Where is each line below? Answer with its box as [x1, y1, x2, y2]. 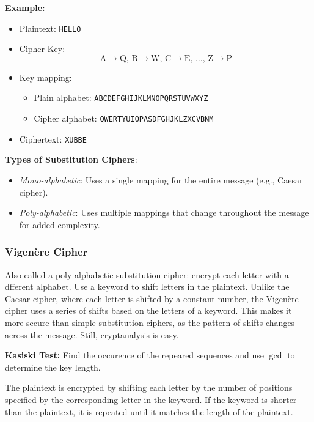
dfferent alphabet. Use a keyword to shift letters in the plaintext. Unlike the [5, 280, 290, 293]
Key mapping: [19, 70, 72, 83]
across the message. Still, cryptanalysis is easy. [5, 328, 179, 341]
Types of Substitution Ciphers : [5, 153, 137, 166]
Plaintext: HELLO [19, 21, 81, 34]
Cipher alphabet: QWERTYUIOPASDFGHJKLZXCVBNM [34, 112, 214, 125]
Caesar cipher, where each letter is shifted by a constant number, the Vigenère [5, 292, 299, 305]
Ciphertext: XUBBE [19, 132, 87, 145]
